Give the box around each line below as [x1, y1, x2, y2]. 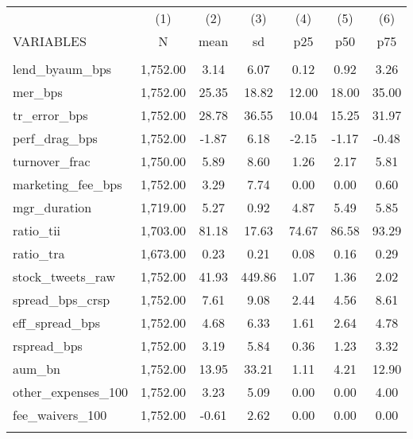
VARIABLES [13, 32, 87, 50]
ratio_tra [13, 244, 65, 262]
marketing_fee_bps [13, 175, 122, 193]
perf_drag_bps [13, 129, 98, 147]
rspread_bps [13, 336, 83, 355]
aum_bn [13, 359, 61, 378]
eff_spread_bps [13, 313, 101, 332]
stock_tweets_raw [13, 267, 116, 286]
